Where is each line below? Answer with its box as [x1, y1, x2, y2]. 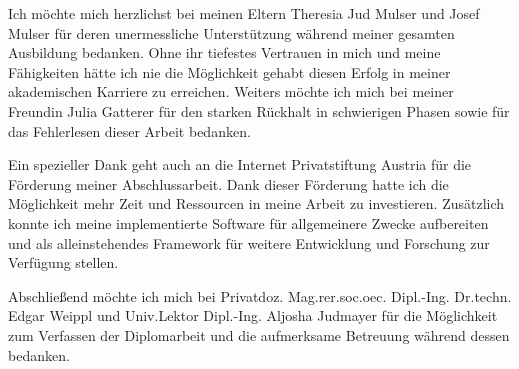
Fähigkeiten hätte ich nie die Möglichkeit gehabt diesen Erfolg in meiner [8, 61, 451, 82]
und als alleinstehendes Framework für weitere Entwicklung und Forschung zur [8, 232, 490, 253]
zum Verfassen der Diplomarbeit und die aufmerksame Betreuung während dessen [8, 324, 510, 345]
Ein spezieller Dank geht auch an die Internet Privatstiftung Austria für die [8, 154, 472, 175]
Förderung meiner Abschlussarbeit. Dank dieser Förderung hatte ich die [8, 173, 449, 194]
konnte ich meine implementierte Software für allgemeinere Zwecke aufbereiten [8, 212, 489, 233]
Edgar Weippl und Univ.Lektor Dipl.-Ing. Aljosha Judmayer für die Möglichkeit [8, 305, 498, 326]
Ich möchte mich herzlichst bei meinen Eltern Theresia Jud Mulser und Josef [8, 3, 480, 23]
